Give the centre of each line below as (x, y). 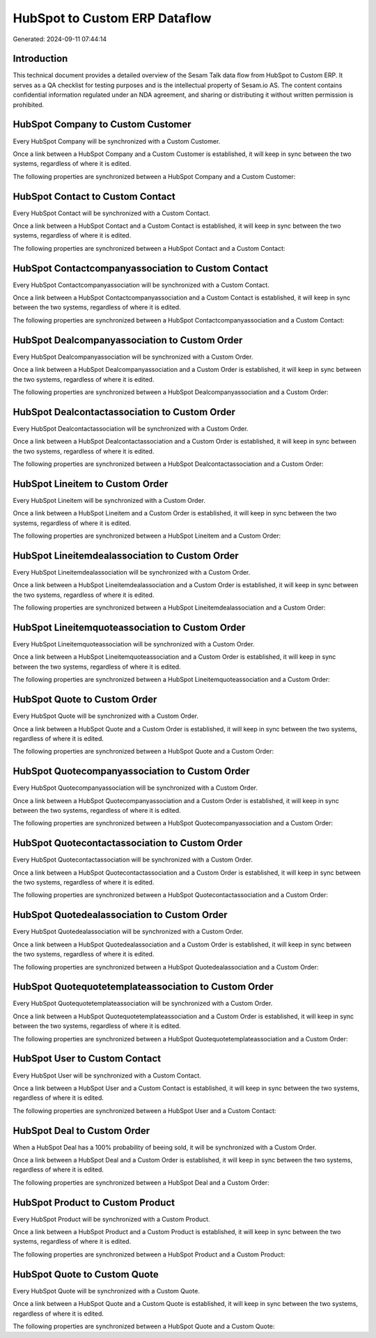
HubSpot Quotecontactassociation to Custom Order (128, 843)
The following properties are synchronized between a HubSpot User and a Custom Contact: (144, 1110)
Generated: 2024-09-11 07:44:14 (60, 39)
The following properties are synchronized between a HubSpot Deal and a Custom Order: (141, 1182)
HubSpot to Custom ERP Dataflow (112, 18)
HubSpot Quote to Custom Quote (86, 1274)
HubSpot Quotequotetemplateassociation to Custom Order (143, 987)
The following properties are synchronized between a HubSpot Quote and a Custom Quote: (144, 1326)
